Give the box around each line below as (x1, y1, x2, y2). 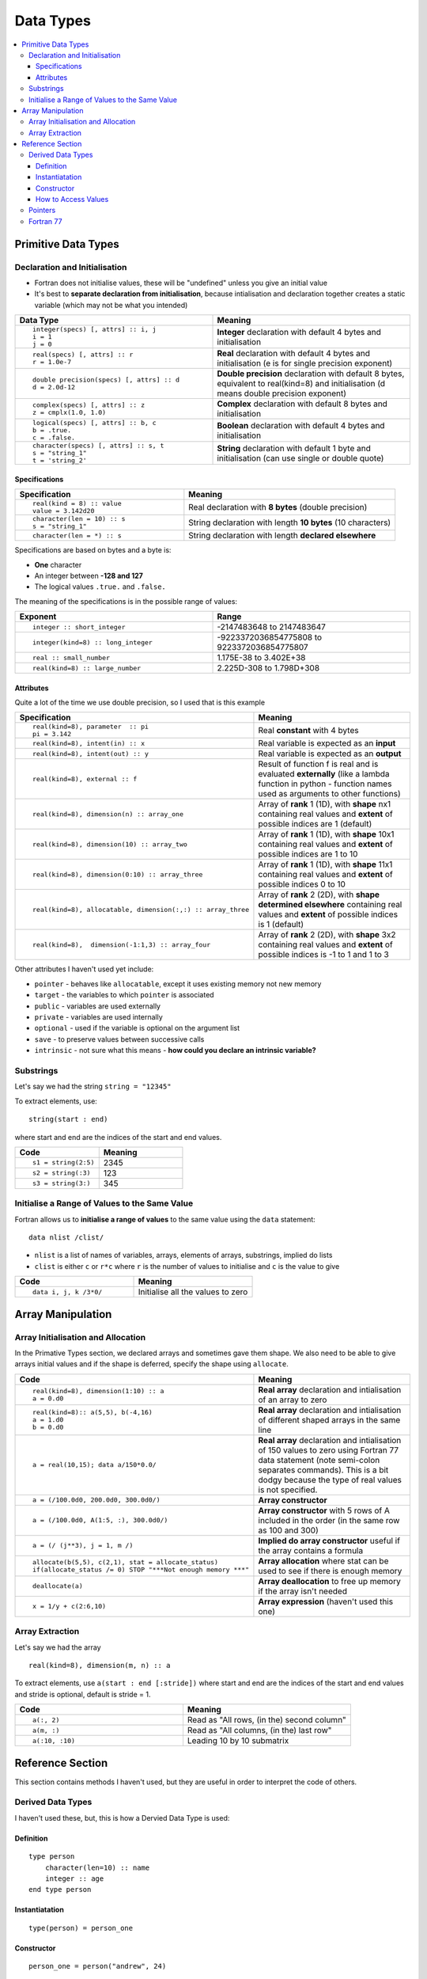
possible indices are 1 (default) (258, 819, 372, 830)
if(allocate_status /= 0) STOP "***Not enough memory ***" (32, 1565, 250, 1574)
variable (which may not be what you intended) (34, 300, 188, 310)
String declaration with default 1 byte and (217, 443, 371, 454)
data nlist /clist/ (28, 1233, 104, 1242)
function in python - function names (258, 778, 392, 789)
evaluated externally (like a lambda (258, 769, 391, 780)
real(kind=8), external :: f (32, 774, 138, 783)
